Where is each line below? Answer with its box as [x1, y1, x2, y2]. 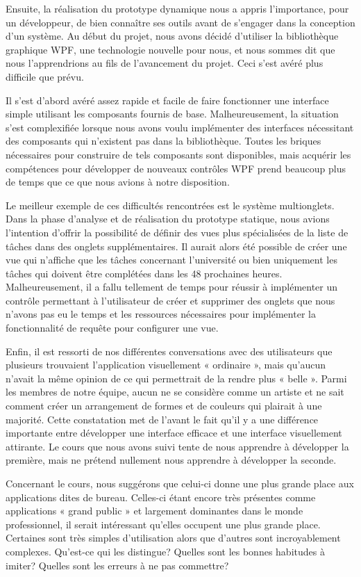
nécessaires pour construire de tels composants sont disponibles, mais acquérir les [6, 147, 351, 161]
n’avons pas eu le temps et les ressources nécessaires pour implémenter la [6, 307, 316, 321]
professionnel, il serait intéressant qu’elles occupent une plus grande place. [6, 517, 321, 531]
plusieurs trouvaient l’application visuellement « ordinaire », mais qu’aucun [6, 357, 326, 372]
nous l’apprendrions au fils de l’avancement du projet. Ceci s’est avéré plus [6, 56, 324, 70]
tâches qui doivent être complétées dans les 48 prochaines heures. [6, 266, 283, 280]
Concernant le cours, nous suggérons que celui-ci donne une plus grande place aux [6, 476, 354, 490]
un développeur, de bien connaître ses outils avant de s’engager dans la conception [6, 15, 355, 29]
